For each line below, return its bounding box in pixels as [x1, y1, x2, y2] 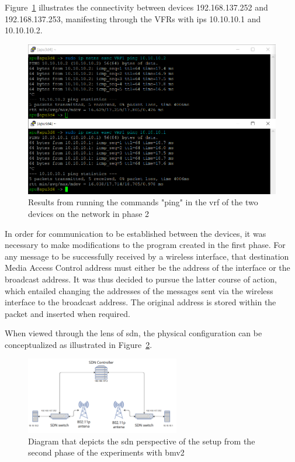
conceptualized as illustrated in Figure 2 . [5, 338, 152, 350]
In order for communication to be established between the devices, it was [5, 227, 266, 239]
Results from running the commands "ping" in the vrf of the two [28, 196, 258, 208]
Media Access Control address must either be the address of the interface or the [5, 261, 290, 274]
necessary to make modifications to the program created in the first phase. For [5, 239, 286, 251]
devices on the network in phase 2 [28, 207, 150, 219]
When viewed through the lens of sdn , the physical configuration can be [5, 327, 262, 339]
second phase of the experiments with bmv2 [28, 446, 185, 458]
